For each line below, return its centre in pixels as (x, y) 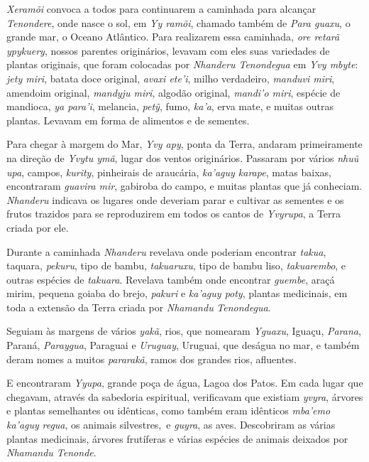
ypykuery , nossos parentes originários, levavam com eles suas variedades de (168, 50)
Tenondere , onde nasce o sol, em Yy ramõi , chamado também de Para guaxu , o (178, 22)
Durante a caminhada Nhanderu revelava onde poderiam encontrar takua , (166, 251)
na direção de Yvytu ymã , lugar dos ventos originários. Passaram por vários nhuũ (183, 157)
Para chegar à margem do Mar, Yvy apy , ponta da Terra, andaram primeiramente (184, 144)
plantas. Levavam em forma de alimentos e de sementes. (128, 120)
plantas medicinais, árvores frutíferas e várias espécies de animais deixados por (177, 438)
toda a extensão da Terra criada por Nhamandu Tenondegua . (139, 307)
